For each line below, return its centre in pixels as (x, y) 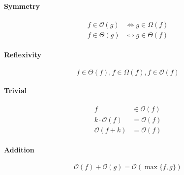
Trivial (15, 90)
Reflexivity (23, 55)
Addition (19, 150)
